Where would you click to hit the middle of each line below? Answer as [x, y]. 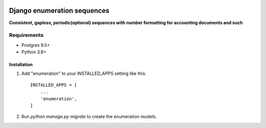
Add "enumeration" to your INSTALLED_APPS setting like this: [84, 73]
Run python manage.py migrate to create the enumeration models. [89, 117]
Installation [21, 64]
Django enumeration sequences [59, 11]
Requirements [26, 35]
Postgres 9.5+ [36, 45]
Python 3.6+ [34, 52]
